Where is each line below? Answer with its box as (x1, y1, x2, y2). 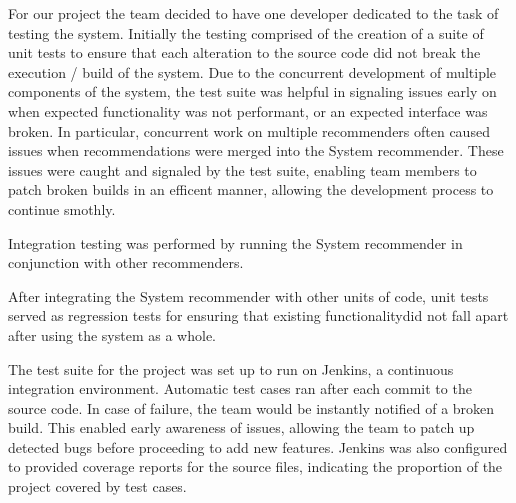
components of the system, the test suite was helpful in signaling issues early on (8, 81, 497, 102)
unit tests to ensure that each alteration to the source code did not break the (8, 42, 481, 63)
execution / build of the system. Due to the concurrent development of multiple (8, 61, 497, 82)
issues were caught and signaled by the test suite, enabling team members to (8, 159, 477, 180)
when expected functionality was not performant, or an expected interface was (8, 100, 488, 121)
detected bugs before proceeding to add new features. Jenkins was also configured (8, 436, 508, 457)
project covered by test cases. (8, 476, 187, 497)
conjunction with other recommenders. (8, 252, 244, 273)
